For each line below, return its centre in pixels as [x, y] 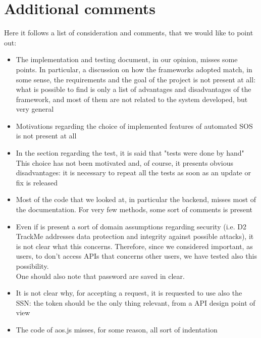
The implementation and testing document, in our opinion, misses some [127, 59]
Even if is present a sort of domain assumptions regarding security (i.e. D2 [131, 226]
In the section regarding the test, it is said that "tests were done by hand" [130, 153]
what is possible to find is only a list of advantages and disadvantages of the [134, 89]
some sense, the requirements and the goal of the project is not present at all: [136, 79]
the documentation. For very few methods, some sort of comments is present [134, 209]
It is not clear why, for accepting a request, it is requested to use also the [129, 293]
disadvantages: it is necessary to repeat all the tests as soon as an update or [133, 173]
